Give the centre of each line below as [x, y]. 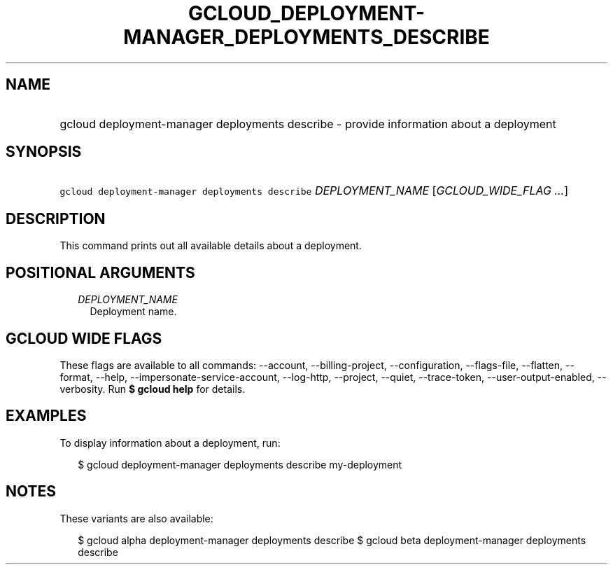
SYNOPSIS [44, 152]
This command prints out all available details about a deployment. [211, 246]
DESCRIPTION [56, 218]
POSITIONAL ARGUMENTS [100, 272]
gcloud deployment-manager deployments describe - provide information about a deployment [308, 124]
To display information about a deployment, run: [170, 443]
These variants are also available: [136, 518]
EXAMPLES [46, 416]
